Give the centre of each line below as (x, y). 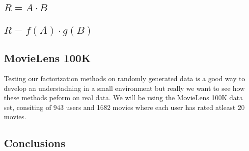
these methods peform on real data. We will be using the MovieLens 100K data (124, 97)
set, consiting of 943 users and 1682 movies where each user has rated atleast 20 (124, 107)
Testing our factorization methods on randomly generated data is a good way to (124, 78)
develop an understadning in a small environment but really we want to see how (124, 88)
